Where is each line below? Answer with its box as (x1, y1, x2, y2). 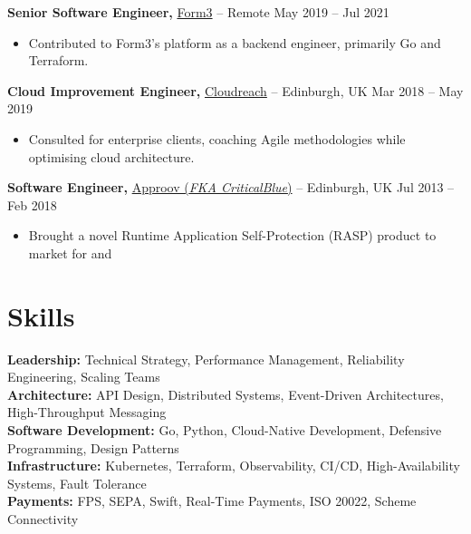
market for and (28, 243, 112, 262)
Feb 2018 (7, 195, 57, 214)
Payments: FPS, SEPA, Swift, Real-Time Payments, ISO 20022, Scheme (7, 491, 417, 510)
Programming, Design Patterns (7, 438, 179, 457)
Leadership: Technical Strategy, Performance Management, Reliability (7, 349, 405, 368)
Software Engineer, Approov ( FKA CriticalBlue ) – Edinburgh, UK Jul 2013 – (7, 178, 455, 197)
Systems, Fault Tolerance (7, 473, 147, 492)
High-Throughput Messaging (7, 403, 167, 422)
